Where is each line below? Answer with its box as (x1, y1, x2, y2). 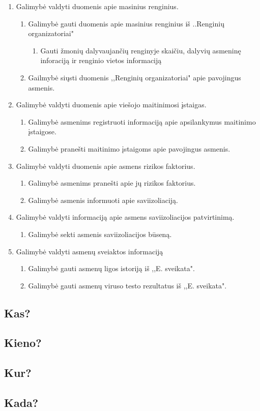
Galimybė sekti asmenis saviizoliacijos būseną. (28, 228, 172, 239)
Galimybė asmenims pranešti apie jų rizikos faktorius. (28, 178, 196, 188)
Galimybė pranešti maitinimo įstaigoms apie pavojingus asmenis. (28, 143, 230, 154)
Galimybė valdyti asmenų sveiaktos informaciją (16, 246, 163, 256)
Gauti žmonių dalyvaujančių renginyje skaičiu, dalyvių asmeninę (40, 45, 241, 55)
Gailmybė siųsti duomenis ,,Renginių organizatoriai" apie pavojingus (28, 72, 241, 82)
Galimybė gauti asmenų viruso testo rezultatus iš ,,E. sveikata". (28, 280, 227, 290)
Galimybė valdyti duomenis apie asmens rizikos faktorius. (16, 160, 195, 171)
